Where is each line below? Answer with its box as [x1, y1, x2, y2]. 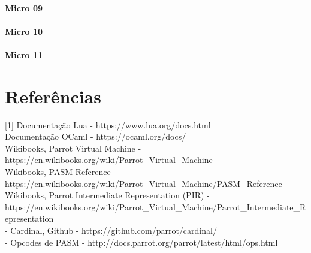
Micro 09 [5, 1, 43, 14]
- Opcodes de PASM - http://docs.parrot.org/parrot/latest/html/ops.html [5, 236, 278, 248]
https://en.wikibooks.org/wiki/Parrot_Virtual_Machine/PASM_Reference [5, 177, 282, 189]
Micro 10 [5, 25, 43, 37]
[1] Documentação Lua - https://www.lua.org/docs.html [5, 118, 211, 131]
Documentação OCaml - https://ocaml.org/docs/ [5, 130, 186, 143]
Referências [5, 83, 102, 108]
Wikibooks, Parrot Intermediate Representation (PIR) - [5, 189, 210, 201]
